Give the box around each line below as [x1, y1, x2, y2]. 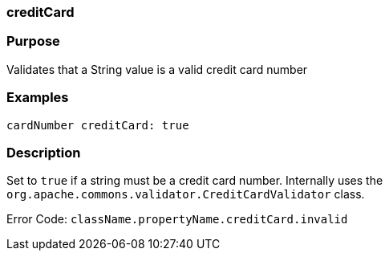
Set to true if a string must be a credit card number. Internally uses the [6, 173, 383, 188]
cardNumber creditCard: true [6, 118, 189, 132]
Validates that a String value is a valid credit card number [6, 62, 308, 76]
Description [6, 144, 81, 161]
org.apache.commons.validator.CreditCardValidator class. [6, 187, 365, 202]
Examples [6, 89, 69, 106]
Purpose [6, 33, 60, 50]
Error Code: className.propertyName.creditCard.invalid [6, 212, 348, 226]
